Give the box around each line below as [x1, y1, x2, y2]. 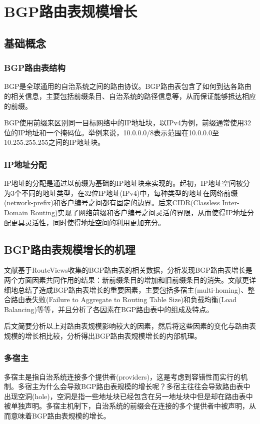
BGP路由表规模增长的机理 [4, 241, 135, 257]
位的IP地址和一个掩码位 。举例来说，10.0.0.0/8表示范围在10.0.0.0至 [4, 127, 219, 137]
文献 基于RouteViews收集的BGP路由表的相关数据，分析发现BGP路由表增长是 [4, 265, 252, 275]
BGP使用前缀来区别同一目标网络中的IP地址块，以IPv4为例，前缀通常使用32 [4, 117, 251, 128]
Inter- [222, 197, 239, 208]
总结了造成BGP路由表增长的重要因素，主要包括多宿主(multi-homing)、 [17, 284, 248, 295]
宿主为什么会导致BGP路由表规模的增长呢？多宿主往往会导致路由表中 [24, 381, 250, 392]
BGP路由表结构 [4, 61, 65, 74]
